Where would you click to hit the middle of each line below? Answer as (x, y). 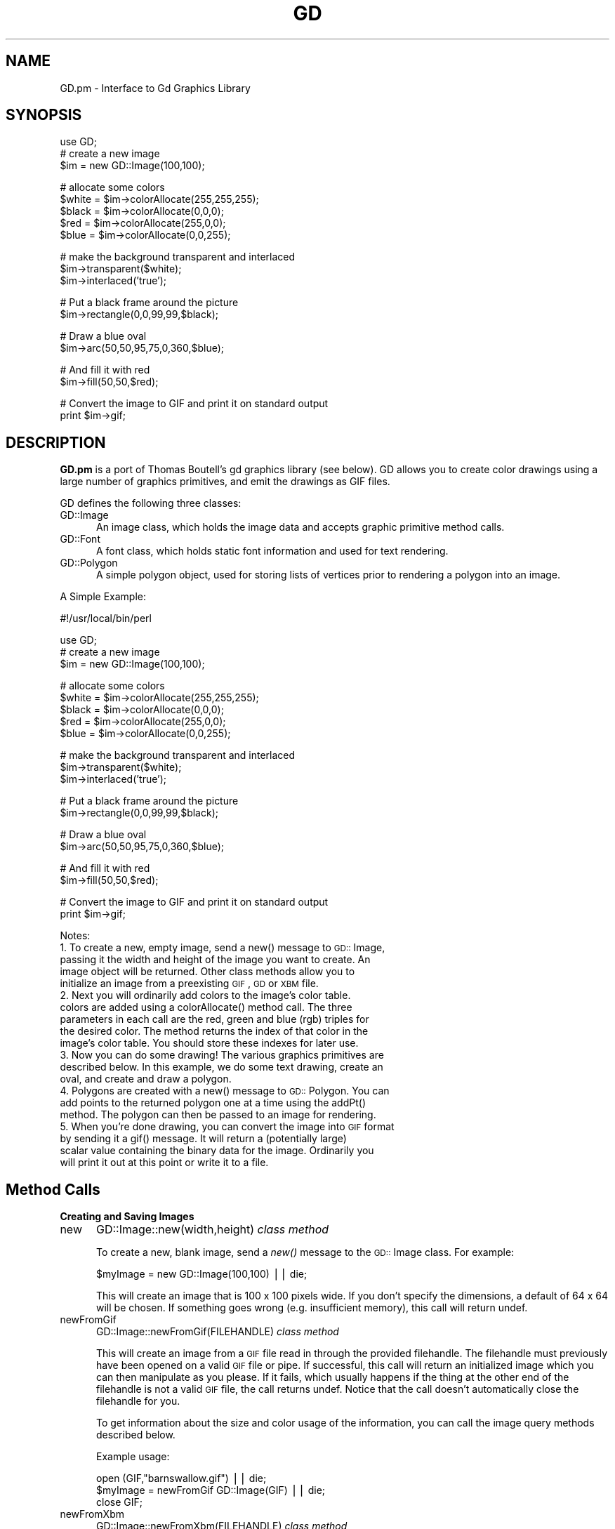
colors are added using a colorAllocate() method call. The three (206, 1007)
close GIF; (119, 1502)
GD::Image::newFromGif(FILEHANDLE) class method (218, 1332)
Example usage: (133, 1457)
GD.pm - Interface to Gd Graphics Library (155, 88)
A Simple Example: (103, 597)
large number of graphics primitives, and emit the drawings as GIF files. (225, 482)
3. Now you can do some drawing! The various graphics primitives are (222, 1055)
